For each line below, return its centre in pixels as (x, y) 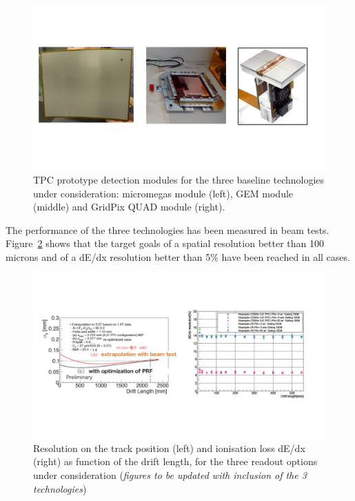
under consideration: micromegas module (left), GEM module (163, 193)
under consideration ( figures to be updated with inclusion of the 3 (170, 474)
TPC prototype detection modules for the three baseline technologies (179, 180)
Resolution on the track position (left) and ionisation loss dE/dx (169, 448)
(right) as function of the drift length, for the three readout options (175, 461)
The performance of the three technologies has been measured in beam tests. (168, 229)
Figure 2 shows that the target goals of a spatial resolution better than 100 (165, 243)
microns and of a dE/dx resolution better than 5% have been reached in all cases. (178, 257)
